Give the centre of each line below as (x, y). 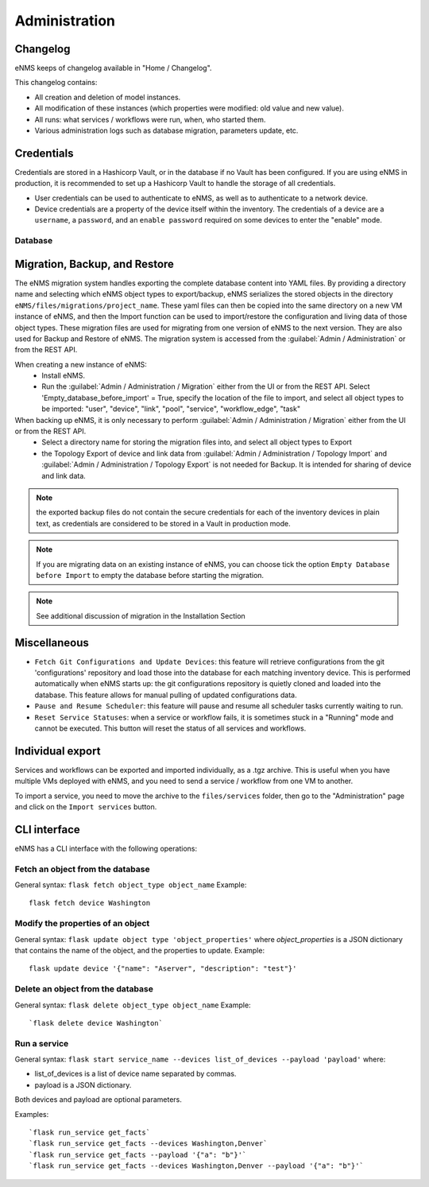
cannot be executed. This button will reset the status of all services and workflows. (170, 728)
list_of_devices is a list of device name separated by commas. (135, 1074)
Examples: (32, 1114)
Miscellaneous (52, 643)
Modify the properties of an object (82, 924)
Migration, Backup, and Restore (95, 264)
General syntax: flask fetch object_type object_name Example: (131, 885)
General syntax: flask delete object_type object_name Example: (133, 1005)
